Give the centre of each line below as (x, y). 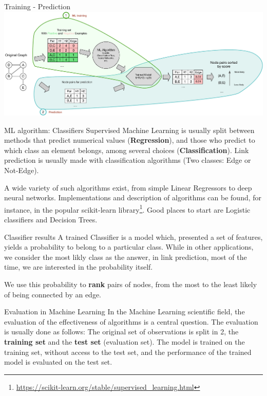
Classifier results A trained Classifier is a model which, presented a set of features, (133, 237)
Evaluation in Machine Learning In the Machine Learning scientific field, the (125, 312)
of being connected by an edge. (53, 294)
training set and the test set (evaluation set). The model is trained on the (125, 342)
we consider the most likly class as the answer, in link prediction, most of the (126, 257)
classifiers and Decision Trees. (51, 220)
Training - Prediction (37, 6)
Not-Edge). (22, 170)
